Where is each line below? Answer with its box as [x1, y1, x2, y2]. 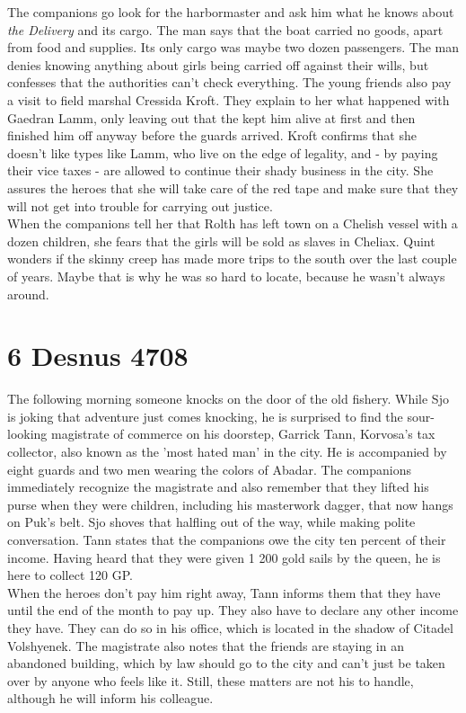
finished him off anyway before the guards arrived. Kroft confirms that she [7, 126, 417, 145]
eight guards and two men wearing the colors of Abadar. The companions [7, 459, 411, 478]
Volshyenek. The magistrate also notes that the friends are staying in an [7, 636, 404, 655]
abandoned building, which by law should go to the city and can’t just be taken [7, 654, 445, 673]
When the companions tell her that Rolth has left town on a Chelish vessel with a [7, 214, 458, 233]
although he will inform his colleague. [7, 689, 214, 708]
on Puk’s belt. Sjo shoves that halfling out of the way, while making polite [7, 512, 416, 531]
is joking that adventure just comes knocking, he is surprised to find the [7, 406, 403, 425]
